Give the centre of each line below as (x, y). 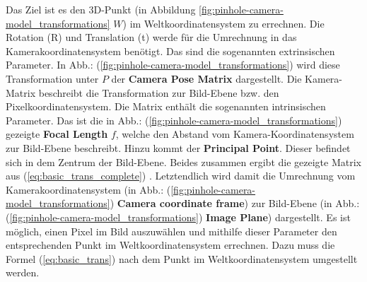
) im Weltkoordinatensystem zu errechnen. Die (223, 23)
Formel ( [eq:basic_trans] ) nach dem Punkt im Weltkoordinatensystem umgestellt (182, 258)
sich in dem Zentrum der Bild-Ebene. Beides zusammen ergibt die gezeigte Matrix (183, 161)
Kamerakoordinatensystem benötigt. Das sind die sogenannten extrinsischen (170, 51)
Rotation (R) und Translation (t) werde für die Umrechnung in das (151, 37)
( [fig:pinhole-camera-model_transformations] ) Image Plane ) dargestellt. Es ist (178, 217)
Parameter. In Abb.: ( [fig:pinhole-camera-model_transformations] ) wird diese (173, 65)
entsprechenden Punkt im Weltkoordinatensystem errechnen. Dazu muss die (170, 245)
